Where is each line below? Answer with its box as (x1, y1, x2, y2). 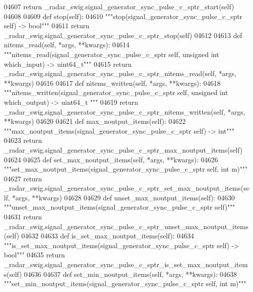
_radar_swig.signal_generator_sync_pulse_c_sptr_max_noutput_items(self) (4, 144, 243, 155)
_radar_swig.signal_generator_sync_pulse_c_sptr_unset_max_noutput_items (4, 221, 249, 231)
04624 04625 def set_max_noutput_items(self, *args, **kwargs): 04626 (4, 154, 218, 164)
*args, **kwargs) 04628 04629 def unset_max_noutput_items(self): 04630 (12, 192, 235, 202)
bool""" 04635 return (4, 250, 65, 260)
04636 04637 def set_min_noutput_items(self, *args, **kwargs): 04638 (24, 269, 237, 279)
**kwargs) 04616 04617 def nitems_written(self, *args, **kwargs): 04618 (4, 78, 221, 88)
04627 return (4, 173, 42, 183)
